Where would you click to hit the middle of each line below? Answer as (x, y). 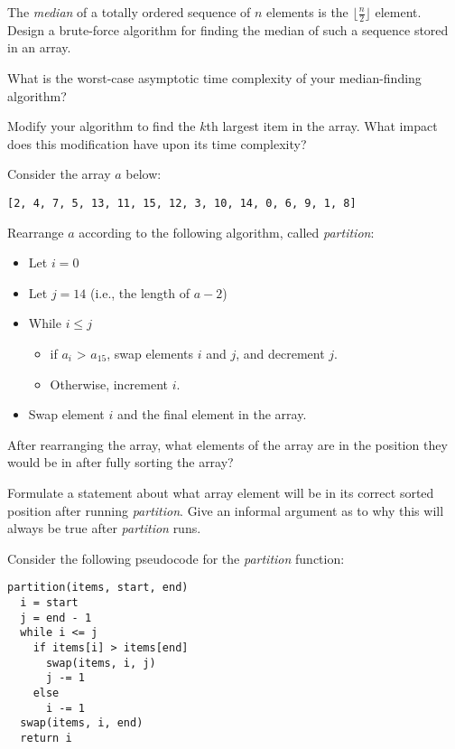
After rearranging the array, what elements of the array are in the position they (227, 444)
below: (144, 174)
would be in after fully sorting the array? (121, 462)
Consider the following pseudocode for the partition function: (176, 558)
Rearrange (36, 232)
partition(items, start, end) (98, 588)
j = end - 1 (56, 618)
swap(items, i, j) (101, 663)
